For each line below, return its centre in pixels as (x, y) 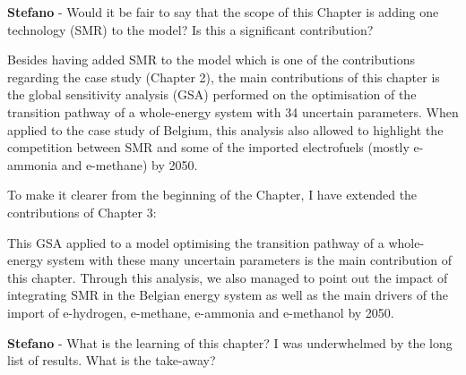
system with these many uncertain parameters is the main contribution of (250, 260)
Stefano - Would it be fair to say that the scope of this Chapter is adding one (223, 12)
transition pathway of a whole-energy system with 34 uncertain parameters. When (233, 111)
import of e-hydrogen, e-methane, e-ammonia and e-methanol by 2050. (201, 312)
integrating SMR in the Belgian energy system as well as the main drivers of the (228, 295)
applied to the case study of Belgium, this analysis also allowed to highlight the (225, 129)
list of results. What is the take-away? (112, 360)
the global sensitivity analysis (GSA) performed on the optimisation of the (212, 94)
